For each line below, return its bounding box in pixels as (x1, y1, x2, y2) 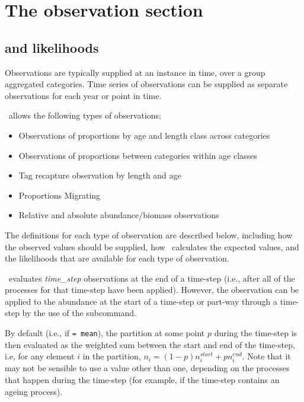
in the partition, (82, 350, 141, 362)
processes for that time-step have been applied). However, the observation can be (5, 283, 299, 296)
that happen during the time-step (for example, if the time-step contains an (5, 374, 280, 386)
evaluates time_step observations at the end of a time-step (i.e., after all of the (8, 272, 295, 284)
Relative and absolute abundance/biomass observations (18, 209, 219, 221)
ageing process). (5, 385, 63, 397)
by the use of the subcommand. (22, 307, 136, 319)
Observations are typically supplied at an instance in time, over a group (5, 66, 265, 78)
